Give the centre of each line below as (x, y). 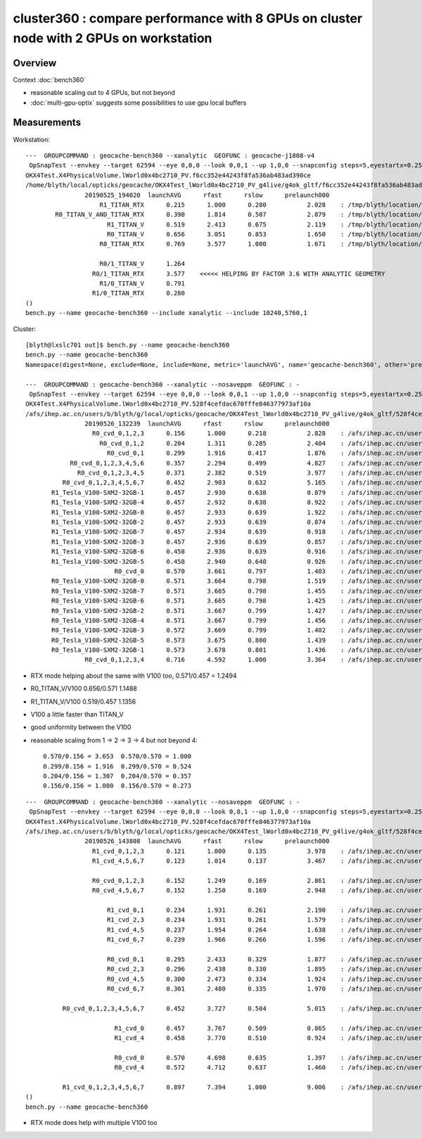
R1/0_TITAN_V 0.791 (142, 284)
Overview (35, 63)
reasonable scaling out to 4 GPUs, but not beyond (103, 93)
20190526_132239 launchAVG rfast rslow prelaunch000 (207, 424)
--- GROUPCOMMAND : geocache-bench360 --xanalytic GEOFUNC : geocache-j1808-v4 (170, 155)
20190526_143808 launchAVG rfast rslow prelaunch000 (207, 841)
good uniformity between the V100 (81, 727)
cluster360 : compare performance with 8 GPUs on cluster (188, 18)
